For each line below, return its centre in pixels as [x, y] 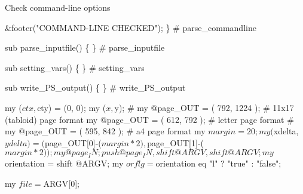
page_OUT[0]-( [73, 142]
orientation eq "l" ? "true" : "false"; [218, 163]
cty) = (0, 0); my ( [72, 107]
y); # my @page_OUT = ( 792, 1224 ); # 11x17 [204, 107]
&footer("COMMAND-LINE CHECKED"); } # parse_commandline [131, 27]
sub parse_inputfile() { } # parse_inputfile [85, 47]
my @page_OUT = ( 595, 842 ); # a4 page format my [105, 131]
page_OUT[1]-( [176, 142]
